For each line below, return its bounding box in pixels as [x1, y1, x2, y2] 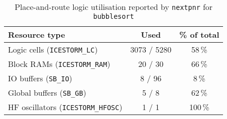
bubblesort [93, 12, 134, 20]
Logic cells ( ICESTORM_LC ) [8, 44, 98, 55]
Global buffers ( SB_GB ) [8, 87, 87, 98]
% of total [179, 29, 220, 40]
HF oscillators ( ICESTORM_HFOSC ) [8, 101, 122, 113]
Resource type [8, 29, 65, 40]
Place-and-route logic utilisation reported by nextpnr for [14, 1, 213, 12]
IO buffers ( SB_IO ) [8, 72, 73, 84]
